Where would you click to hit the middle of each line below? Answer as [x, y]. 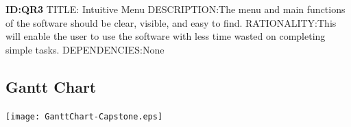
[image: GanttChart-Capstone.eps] [84, 116]
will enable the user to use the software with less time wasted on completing [166, 36]
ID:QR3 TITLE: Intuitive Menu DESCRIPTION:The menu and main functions [175, 9]
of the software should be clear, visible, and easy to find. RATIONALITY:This [171, 22]
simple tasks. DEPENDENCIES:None [85, 49]
